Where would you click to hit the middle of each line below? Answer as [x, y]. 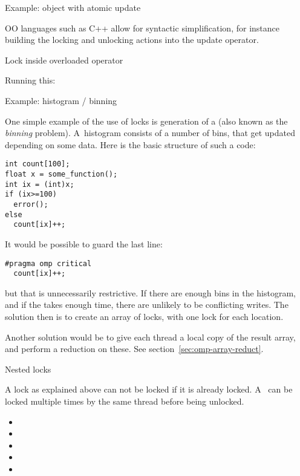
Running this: [30, 80]
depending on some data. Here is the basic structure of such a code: [130, 144]
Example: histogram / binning [61, 100]
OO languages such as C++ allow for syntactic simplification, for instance [142, 28]
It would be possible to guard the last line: [84, 243]
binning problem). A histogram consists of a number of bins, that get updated [150, 133]
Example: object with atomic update [73, 7]
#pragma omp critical [48, 263]
